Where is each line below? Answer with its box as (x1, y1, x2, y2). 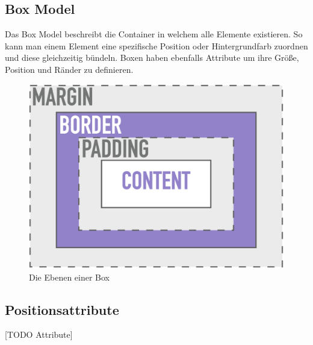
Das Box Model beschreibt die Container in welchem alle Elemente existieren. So (5, 28, 303, 40)
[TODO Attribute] (5, 328, 73, 341)
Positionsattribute (5, 300, 119, 319)
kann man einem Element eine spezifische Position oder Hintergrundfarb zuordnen (5, 39, 308, 52)
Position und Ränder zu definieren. (5, 63, 134, 75)
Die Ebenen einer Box (29, 270, 110, 283)
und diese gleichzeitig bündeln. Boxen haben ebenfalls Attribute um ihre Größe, (5, 51, 299, 64)
